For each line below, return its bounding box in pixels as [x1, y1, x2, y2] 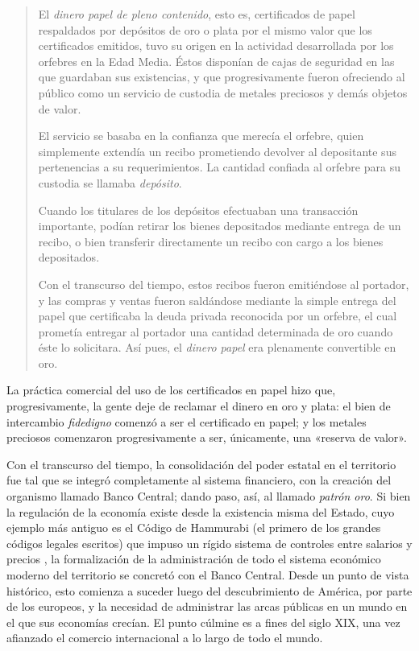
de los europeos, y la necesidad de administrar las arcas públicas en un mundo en [6, 598, 408, 615]
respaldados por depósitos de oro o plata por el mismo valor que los [38, 21, 372, 38]
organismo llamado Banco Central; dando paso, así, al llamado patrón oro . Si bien [6, 488, 411, 505]
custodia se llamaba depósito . [38, 174, 182, 191]
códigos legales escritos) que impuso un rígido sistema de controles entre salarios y [6, 534, 413, 551]
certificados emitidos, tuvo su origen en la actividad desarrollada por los [38, 37, 394, 54]
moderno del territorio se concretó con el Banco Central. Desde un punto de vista [6, 567, 409, 583]
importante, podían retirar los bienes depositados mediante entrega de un [38, 217, 401, 234]
